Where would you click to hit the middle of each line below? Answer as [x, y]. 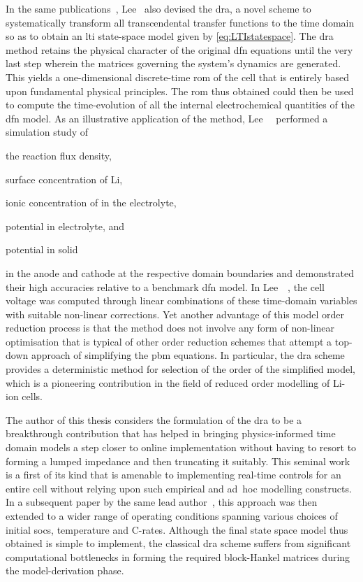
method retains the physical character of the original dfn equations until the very [179, 49]
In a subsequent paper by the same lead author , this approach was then [162, 502]
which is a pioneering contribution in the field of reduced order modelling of [168, 382]
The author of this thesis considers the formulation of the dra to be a [154, 419]
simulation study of [47, 132]
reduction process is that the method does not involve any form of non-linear [170, 328]
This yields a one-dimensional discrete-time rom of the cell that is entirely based [178, 77]
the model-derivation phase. [65, 570]
